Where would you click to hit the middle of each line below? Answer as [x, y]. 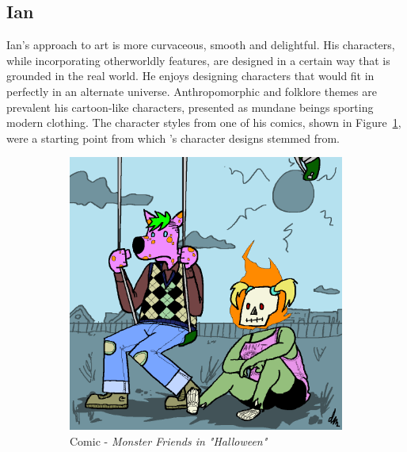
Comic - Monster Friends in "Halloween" [169, 441]
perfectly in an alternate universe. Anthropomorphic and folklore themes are [192, 91]
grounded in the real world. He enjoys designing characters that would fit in [190, 76]
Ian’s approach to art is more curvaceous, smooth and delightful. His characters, [201, 45]
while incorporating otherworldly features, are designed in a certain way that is [198, 60]
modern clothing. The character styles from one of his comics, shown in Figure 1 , [204, 123]
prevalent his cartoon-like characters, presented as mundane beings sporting [190, 107]
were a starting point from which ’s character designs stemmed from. [173, 138]
